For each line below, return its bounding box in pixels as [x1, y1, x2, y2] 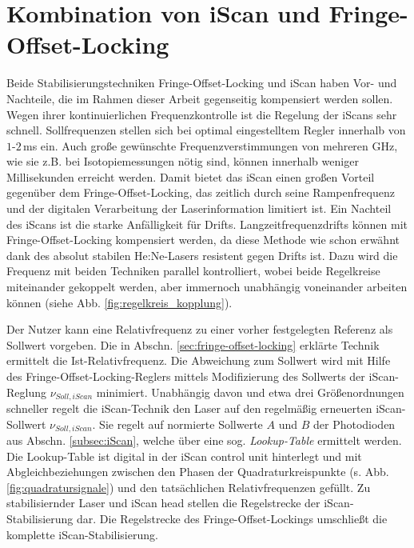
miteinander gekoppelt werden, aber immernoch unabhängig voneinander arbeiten [6, 278, 408, 295]
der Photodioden [312, 415, 396, 432]
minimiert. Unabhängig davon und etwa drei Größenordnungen [96, 383, 404, 400]
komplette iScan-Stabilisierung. [6, 526, 158, 542]
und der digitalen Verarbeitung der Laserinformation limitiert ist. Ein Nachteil [6, 200, 392, 217]
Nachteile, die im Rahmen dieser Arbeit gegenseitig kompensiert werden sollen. [6, 90, 393, 106]
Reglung [6, 383, 46, 400]
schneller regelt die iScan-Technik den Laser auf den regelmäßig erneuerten [6, 400, 372, 417]
